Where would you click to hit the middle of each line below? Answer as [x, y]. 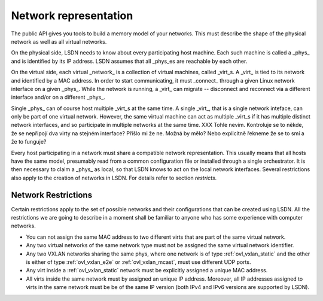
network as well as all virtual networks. [59, 41]
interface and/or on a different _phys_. [58, 97]
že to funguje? [29, 142]
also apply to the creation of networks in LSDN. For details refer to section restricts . [114, 178]
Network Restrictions [52, 195]
